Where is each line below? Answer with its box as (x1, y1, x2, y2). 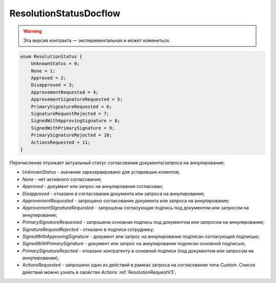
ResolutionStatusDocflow (9, 8, 121, 19)
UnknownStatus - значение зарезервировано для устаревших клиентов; (22, 169, 180, 175)
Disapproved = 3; (31, 82, 75, 88)
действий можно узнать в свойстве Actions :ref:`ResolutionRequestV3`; (22, 269, 176, 275)
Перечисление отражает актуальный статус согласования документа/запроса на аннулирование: (9, 159, 225, 166)
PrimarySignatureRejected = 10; (31, 132, 112, 138)
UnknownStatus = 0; (31, 61, 80, 66)
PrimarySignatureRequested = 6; (31, 104, 112, 109)
